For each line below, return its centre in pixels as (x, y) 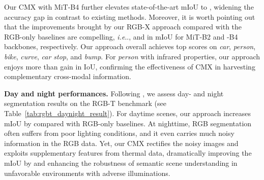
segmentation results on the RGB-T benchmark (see (85, 103)
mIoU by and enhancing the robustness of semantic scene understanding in (121, 163)
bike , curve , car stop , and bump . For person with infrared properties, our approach (132, 56)
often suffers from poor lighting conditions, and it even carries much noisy (119, 133)
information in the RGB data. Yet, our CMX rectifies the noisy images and (121, 143)
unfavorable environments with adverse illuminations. (87, 173)
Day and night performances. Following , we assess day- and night (114, 93)
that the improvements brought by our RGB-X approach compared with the (123, 27)
